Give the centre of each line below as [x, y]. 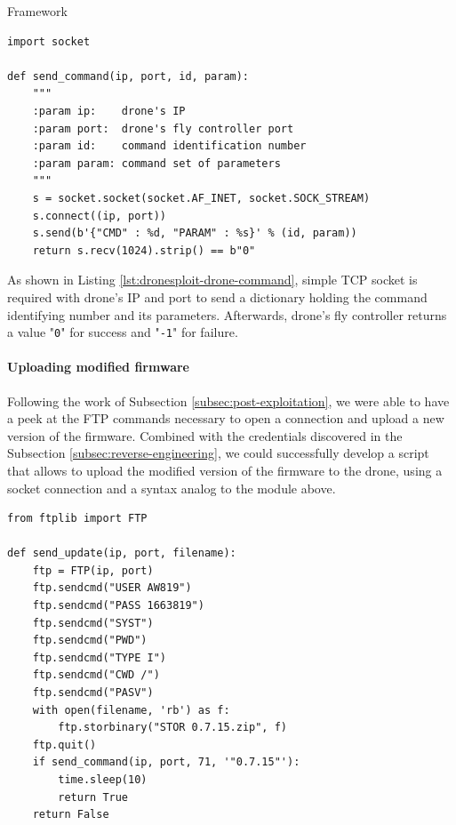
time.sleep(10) [103, 780]
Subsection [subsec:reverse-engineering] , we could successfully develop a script [218, 453]
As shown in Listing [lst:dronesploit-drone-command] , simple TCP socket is [212, 280]
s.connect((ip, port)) [99, 216]
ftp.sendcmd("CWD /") [96, 675]
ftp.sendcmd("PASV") [93, 693]
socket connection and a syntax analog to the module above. [172, 488]
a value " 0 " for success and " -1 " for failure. [123, 332]
